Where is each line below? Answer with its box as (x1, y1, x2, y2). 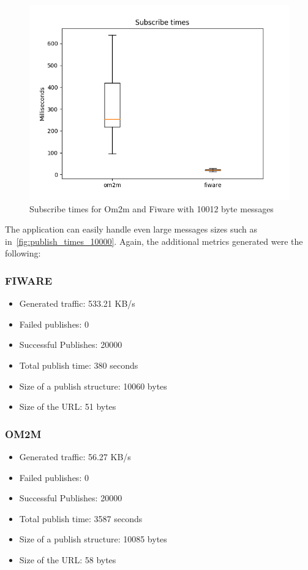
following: (5, 247, 41, 260)
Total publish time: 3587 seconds (19, 512, 143, 525)
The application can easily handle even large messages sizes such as (5, 223, 258, 236)
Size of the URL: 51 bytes (19, 400, 116, 413)
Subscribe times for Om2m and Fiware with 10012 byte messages (29, 202, 274, 215)
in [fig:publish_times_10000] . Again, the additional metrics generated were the (5, 234, 303, 247)
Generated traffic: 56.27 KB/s (19, 450, 131, 463)
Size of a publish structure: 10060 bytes (19, 379, 167, 392)
